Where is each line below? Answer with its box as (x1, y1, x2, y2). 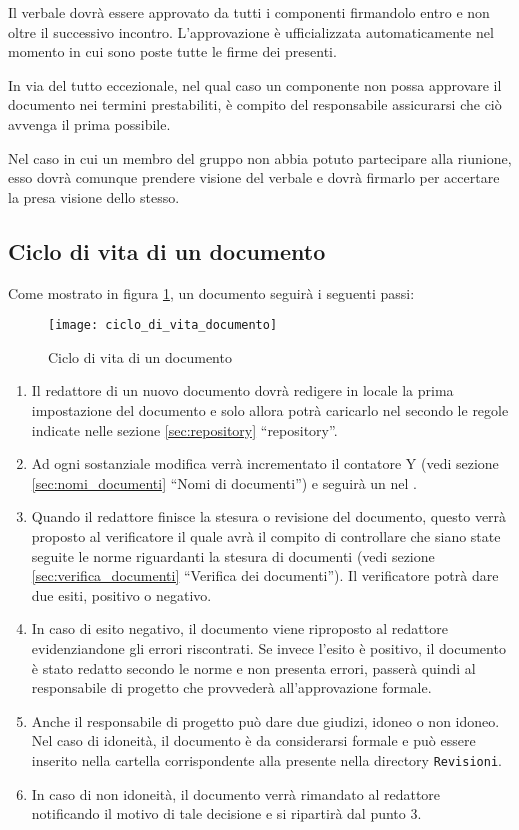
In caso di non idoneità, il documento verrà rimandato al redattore (31, 783, 441, 804)
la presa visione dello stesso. (8, 186, 180, 207)
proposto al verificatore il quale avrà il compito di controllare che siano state (31, 525, 501, 546)
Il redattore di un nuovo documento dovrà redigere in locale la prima (31, 380, 454, 401)
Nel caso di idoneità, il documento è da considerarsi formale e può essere (31, 730, 476, 751)
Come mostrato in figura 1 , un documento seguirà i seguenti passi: (8, 282, 415, 303)
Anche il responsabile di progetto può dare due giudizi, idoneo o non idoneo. (31, 710, 500, 731)
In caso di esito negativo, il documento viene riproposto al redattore (31, 618, 448, 639)
